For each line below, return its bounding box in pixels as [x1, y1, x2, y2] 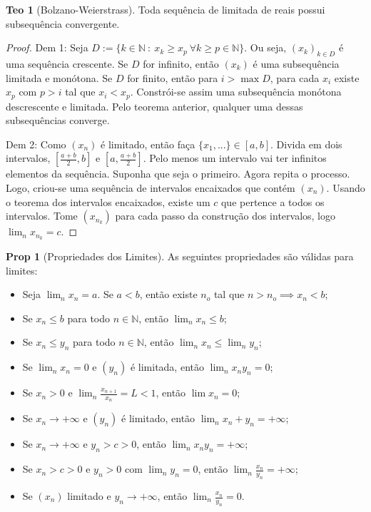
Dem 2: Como [6, 136, 66, 151]
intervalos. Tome [6, 208, 78, 223]
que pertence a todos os [220, 194, 325, 209]
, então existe [139, 287, 198, 302]
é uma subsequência [253, 56, 340, 71]
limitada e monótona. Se [6, 70, 113, 85]
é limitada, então [130, 359, 204, 374]
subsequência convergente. [6, 16, 120, 31]
